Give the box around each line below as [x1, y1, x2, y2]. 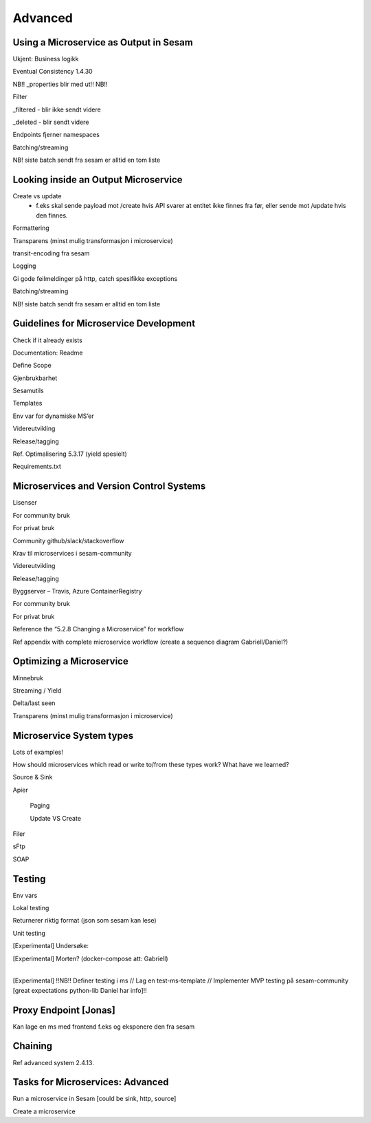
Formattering [12, 224, 49, 232]
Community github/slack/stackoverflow [12, 536, 124, 545]
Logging [12, 262, 36, 270]
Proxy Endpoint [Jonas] [12, 1004, 116, 1016]
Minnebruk [12, 673, 44, 682]
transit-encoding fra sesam [12, 249, 90, 258]
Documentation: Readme [12, 348, 83, 357]
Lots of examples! [12, 748, 63, 756]
